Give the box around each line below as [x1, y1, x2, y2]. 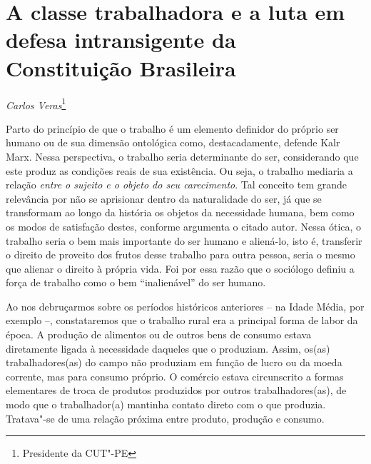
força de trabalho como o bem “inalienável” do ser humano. [6, 275, 266, 290]
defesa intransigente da [6, 25, 236, 54]
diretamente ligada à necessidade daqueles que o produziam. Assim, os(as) [6, 341, 330, 355]
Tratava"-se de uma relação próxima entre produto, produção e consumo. [6, 410, 325, 425]
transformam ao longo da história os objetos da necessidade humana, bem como [6, 205, 355, 220]
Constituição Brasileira [6, 53, 236, 82]
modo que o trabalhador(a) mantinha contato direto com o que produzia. [6, 397, 326, 412]
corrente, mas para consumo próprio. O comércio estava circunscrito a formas [6, 368, 344, 383]
